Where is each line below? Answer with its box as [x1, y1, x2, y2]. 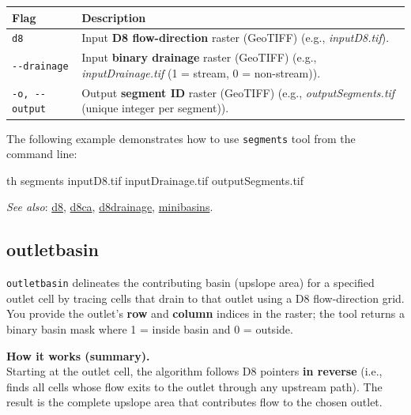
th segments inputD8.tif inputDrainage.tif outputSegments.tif [6, 172, 304, 188]
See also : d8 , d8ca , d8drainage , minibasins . [6, 198, 213, 215]
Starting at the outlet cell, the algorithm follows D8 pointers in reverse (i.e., [6, 363, 383, 379]
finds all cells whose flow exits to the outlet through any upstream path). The [6, 378, 383, 394]
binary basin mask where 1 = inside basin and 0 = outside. [6, 320, 293, 337]
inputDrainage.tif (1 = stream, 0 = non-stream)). [81, 64, 321, 81]
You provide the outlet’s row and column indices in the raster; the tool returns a [6, 305, 405, 322]
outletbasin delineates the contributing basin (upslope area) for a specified [6, 274, 375, 291]
